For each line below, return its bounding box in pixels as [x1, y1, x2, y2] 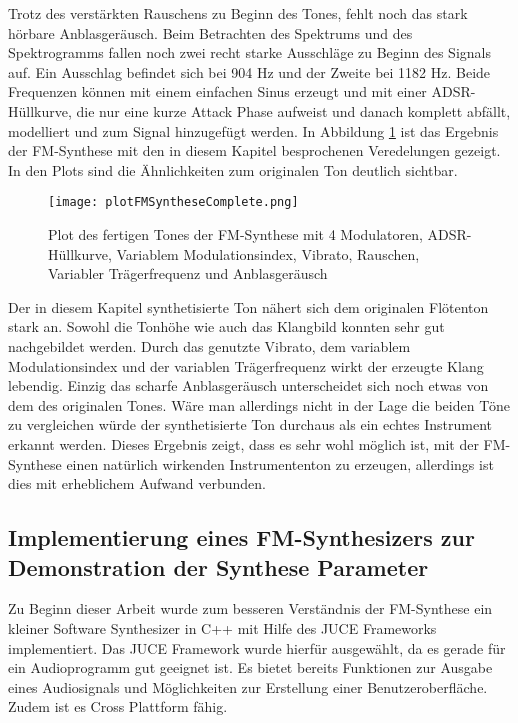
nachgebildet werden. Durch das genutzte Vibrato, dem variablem [8, 335, 411, 356]
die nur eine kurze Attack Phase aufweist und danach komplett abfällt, [76, 100, 511, 121]
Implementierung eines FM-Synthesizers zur [8, 522, 475, 553]
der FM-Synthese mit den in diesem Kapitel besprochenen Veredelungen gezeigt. [8, 140, 501, 161]
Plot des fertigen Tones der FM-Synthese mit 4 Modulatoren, [48, 224, 423, 244]
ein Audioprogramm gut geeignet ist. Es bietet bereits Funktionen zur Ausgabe [8, 657, 493, 678]
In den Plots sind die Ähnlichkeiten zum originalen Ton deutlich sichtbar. [8, 159, 458, 180]
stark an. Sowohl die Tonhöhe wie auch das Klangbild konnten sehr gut [8, 316, 445, 337]
